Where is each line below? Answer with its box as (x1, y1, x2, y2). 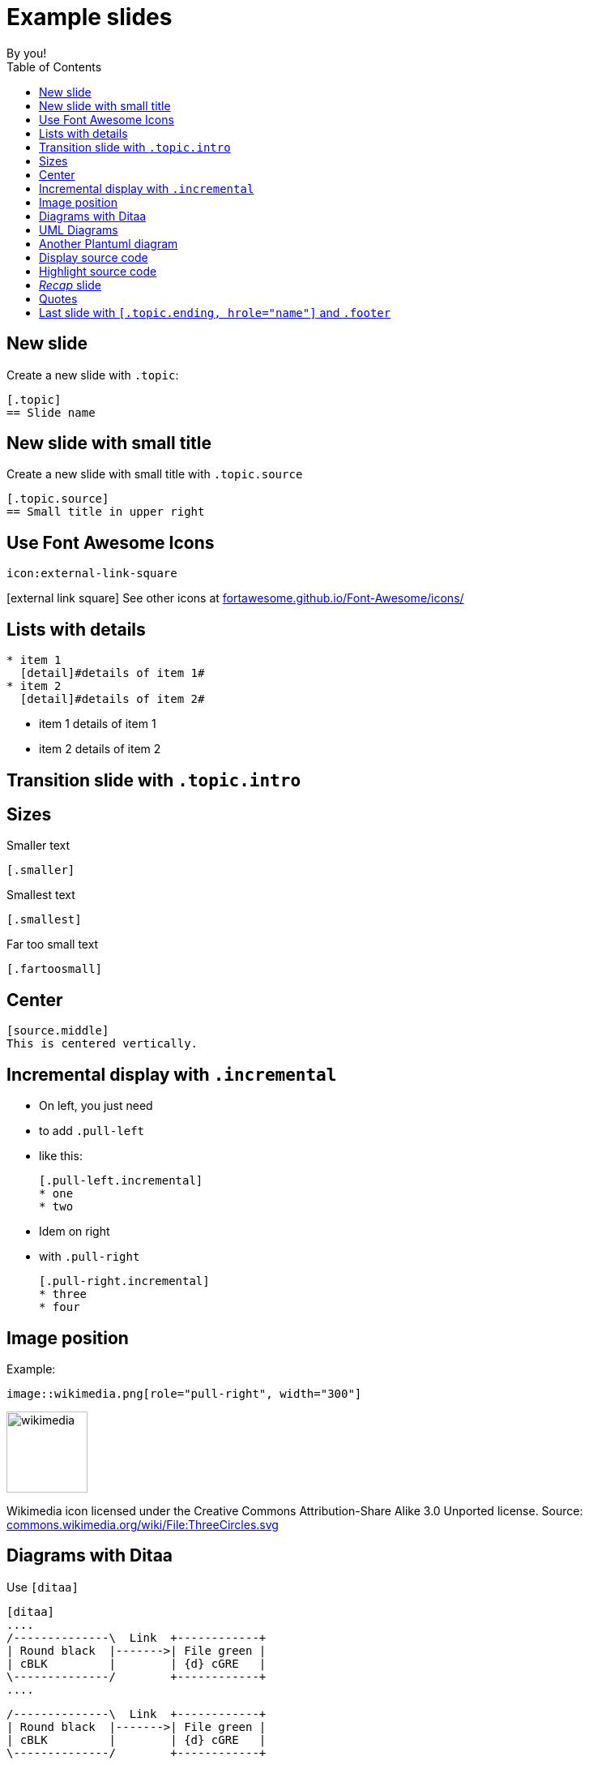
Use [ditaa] (6, 1579, 79, 1594)
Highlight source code (39, 263, 157, 278)
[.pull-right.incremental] (39, 1274, 210, 1288)
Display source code (39, 250, 148, 264)
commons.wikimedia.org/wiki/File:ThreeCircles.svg (6, 1517, 279, 1532)
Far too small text (6, 937, 99, 952)
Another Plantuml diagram (39, 236, 178, 251)
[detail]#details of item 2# (19, 692, 205, 706)
